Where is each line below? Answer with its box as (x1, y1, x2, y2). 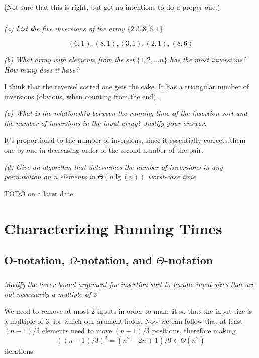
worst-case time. (148, 171, 198, 182)
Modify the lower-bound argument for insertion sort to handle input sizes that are (4, 278, 255, 289)
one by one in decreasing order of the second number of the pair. (4, 145, 203, 155)
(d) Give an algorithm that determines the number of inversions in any (4, 161, 223, 172)
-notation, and (77, 252, 152, 268)
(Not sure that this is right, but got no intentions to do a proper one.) (4, 2, 220, 12)
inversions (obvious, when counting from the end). (4, 91, 158, 101)
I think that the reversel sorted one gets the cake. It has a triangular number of (4, 81, 249, 92)
